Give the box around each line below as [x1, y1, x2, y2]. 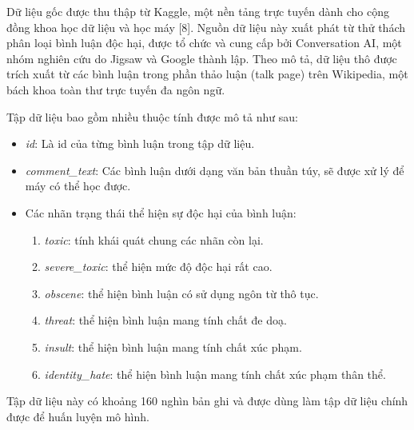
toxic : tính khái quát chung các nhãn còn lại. [44, 231, 264, 248]
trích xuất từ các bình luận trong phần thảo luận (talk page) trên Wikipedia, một [6, 66, 408, 82]
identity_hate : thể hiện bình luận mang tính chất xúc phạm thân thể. [44, 365, 386, 382]
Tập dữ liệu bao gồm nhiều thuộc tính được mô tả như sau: [6, 108, 298, 125]
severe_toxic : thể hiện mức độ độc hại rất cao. [44, 258, 273, 275]
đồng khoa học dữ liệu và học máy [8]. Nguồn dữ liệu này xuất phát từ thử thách [6, 18, 405, 35]
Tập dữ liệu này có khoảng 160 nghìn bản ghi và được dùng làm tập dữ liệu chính [6, 392, 408, 409]
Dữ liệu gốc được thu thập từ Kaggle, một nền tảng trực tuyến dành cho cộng [6, 3, 389, 19]
